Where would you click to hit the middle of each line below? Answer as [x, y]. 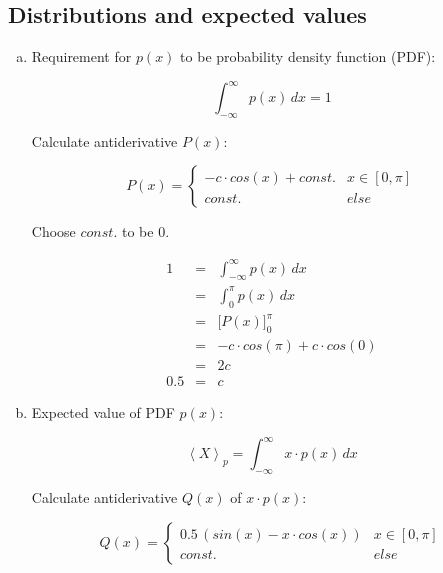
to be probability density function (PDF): [308, 56]
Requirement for [81, 56]
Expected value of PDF [103, 412]
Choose [53, 231]
